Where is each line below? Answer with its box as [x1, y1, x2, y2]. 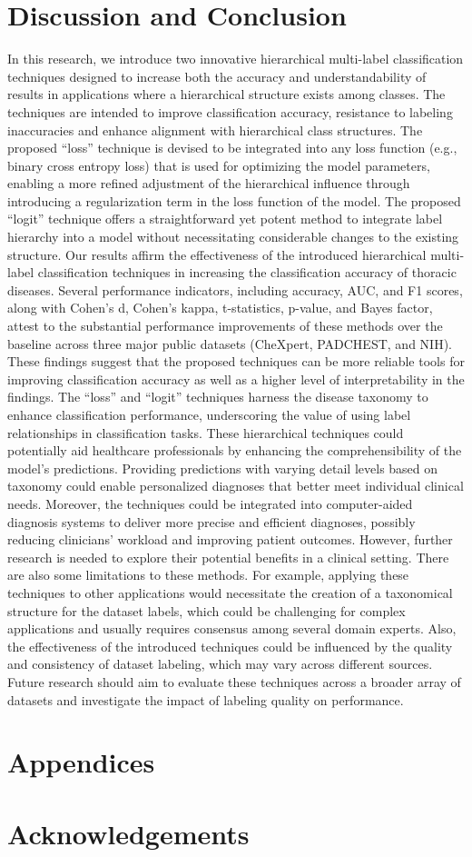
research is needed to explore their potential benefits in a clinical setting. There [7, 547, 449, 566]
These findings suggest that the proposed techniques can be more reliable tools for [7, 352, 465, 371]
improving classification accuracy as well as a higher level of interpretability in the [7, 369, 465, 388]
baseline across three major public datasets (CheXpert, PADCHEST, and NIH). [7, 334, 452, 353]
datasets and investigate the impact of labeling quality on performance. [7, 690, 404, 709]
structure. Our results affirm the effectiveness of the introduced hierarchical [7, 244, 427, 264]
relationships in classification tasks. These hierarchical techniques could [7, 423, 404, 442]
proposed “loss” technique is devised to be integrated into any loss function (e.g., [7, 138, 457, 157]
